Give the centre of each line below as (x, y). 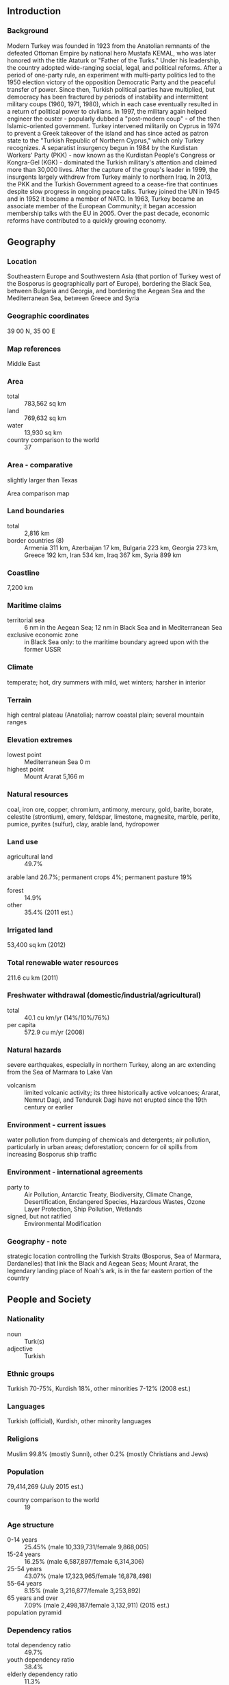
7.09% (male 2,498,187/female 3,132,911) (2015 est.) (97, 1606)
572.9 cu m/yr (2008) (54, 1032)
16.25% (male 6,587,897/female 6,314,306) (84, 1562)
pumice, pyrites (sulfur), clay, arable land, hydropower (83, 824)
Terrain (19, 700)
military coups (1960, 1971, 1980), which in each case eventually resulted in (113, 104)
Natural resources (38, 794)
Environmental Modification (63, 1223)
